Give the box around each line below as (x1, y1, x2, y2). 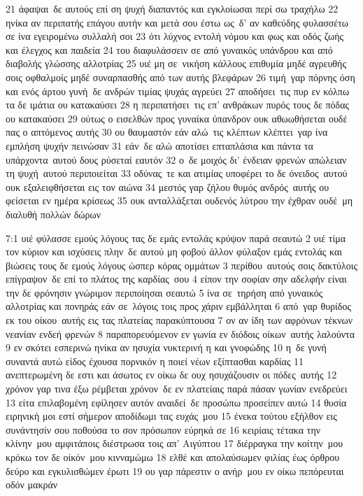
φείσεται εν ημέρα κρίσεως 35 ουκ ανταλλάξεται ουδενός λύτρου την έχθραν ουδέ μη (6, 193, 353, 208)
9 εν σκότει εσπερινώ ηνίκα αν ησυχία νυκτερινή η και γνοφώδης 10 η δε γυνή (6, 340, 327, 355)
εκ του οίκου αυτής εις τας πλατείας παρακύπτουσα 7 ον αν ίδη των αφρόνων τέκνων (6, 313, 353, 327)
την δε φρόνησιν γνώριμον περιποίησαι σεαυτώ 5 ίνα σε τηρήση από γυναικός (6, 285, 323, 299)
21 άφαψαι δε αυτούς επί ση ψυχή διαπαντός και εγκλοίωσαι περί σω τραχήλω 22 (6, 1, 339, 15)
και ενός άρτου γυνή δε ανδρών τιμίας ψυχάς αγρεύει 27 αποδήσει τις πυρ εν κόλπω (6, 83, 350, 98)
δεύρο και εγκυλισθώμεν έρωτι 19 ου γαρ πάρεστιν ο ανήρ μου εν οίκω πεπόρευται (6, 463, 344, 478)
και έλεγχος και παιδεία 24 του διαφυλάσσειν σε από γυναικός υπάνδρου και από (6, 42, 333, 57)
